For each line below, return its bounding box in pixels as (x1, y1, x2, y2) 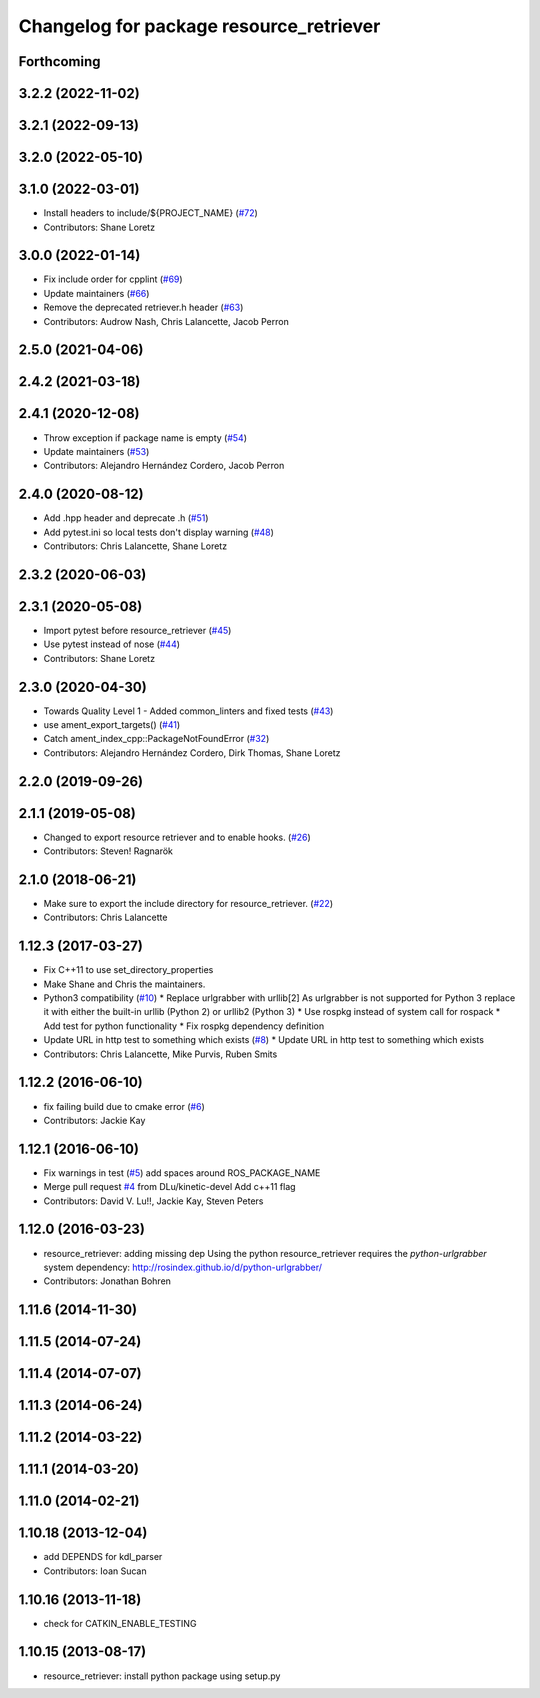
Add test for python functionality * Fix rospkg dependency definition (43, 1020, 325, 1032)
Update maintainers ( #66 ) (43, 287, 150, 299)
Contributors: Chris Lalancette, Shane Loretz (43, 540, 228, 552)
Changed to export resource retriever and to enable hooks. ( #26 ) (43, 831, 312, 843)
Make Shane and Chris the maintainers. (43, 978, 206, 990)
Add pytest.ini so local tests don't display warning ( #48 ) (43, 526, 275, 538)
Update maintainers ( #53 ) (43, 445, 150, 457)
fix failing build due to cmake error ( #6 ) (43, 1100, 205, 1112)
